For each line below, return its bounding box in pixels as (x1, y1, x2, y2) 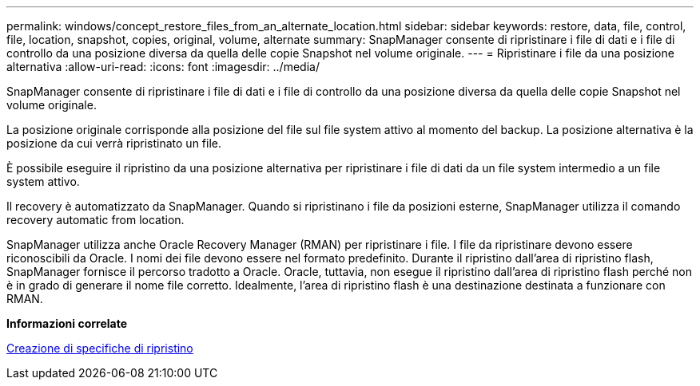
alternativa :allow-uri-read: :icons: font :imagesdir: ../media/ (6, 60, 320, 73)
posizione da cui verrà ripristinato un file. (6, 136, 222, 150)
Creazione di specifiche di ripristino (6, 341, 193, 355)
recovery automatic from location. (6, 213, 185, 226)
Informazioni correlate (6, 317, 128, 330)
